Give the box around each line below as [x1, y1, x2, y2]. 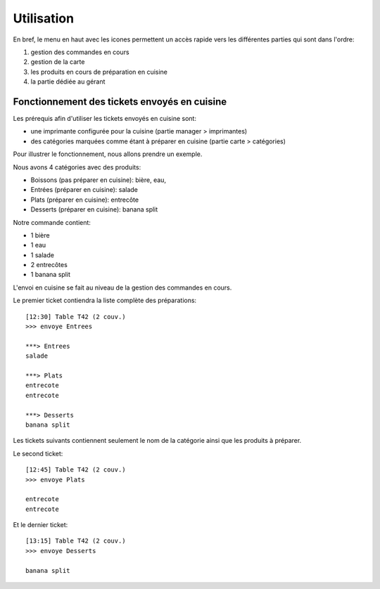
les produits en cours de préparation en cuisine [30, 67, 168, 76]
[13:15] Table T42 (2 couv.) [25, 537, 126, 545]
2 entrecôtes [30, 261, 68, 269]
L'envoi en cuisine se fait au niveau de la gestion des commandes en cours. [13, 283, 232, 292]
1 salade [30, 250, 54, 259]
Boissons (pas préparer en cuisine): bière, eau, [30, 176, 167, 184]
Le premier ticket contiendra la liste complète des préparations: [13, 296, 197, 305]
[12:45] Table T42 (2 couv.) [25, 466, 126, 474]
